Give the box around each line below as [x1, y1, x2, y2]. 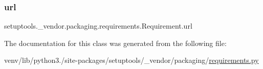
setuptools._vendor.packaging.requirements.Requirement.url [4, 20, 192, 31]
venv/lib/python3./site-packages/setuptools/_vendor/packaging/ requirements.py [4, 55, 259, 65]
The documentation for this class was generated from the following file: [4, 37, 227, 48]
